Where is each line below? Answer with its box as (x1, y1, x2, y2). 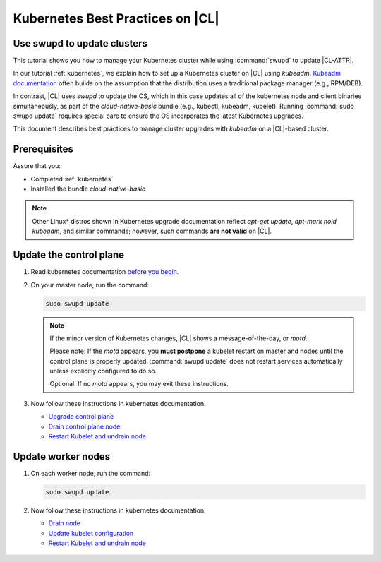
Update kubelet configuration (48, 529, 134, 537)
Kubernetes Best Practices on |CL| (13, 11, 220, 26)
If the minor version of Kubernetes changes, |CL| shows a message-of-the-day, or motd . (49, 334, 308, 342)
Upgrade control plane (48, 412, 114, 421)
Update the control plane (13, 249, 125, 261)
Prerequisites (13, 143, 73, 155)
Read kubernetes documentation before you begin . (30, 268, 179, 276)
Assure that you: (13, 162, 61, 170)
